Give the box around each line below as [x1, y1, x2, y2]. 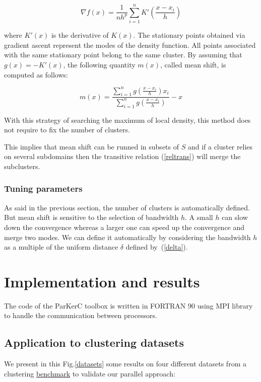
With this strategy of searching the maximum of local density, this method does [4, 114, 251, 125]
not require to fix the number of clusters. [4, 124, 130, 135]
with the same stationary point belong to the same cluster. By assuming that [4, 49, 242, 60]
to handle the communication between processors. [4, 310, 158, 321]
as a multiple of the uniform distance [4, 242, 118, 252]
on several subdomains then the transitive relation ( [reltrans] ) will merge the [4, 151, 241, 162]
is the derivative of [51, 30, 109, 40]
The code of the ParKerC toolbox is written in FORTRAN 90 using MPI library [4, 300, 253, 311]
